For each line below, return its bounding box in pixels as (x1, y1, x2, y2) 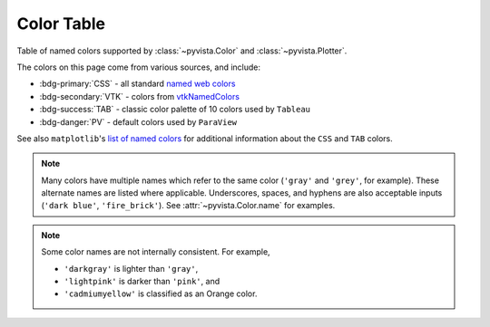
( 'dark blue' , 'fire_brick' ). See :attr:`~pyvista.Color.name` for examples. (41, 200, 336, 211)
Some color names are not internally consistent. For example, (41, 246, 271, 257)
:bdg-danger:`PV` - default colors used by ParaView (39, 116, 238, 127)
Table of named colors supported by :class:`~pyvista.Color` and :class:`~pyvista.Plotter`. (16, 45, 348, 56)
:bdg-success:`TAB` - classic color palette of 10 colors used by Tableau (39, 104, 311, 115)
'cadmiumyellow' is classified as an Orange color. (64, 288, 258, 299)
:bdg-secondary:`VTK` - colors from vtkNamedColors (39, 91, 240, 101)
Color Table (16, 14, 106, 34)
